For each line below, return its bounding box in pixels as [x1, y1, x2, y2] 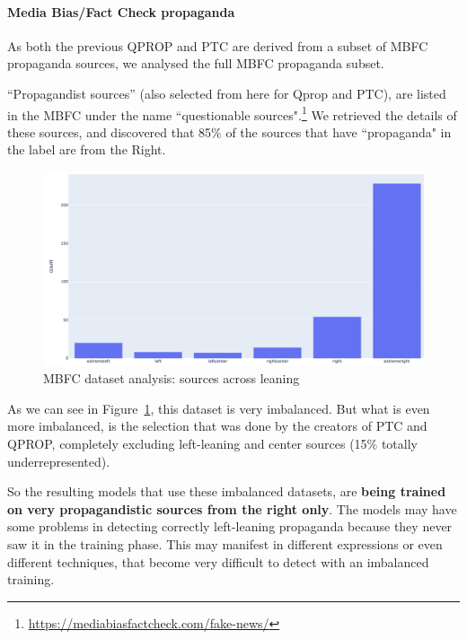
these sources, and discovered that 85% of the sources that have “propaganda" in [7, 122, 452, 141]
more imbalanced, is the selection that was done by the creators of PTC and [7, 416, 427, 435]
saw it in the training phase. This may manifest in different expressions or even [7, 534, 443, 553]
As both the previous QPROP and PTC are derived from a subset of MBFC [7, 36, 428, 55]
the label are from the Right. [7, 140, 166, 159]
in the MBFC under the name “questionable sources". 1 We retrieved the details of [7, 102, 457, 124]
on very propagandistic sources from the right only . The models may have [7, 499, 457, 518]
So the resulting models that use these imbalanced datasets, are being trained [7, 482, 446, 501]
